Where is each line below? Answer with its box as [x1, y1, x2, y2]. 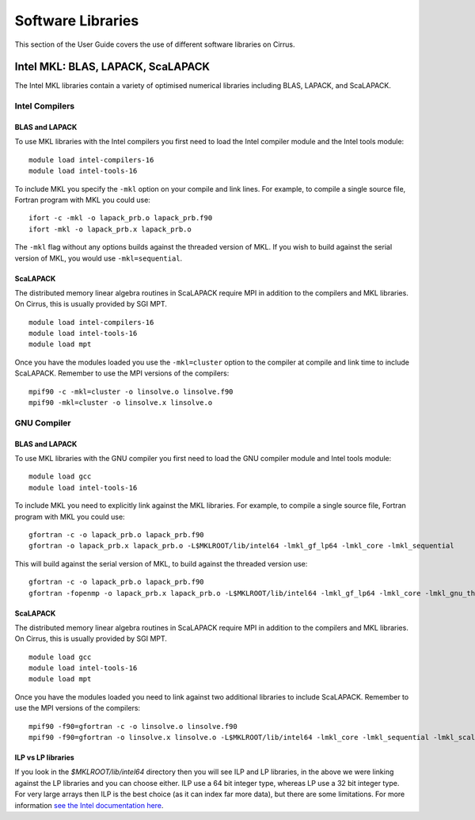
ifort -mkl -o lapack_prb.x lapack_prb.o [28, 224, 192, 234]
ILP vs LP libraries [14, 753, 74, 762]
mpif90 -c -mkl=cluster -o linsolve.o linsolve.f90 [28, 387, 234, 396]
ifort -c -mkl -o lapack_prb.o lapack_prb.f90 [28, 214, 213, 223]
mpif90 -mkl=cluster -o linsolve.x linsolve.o [28, 399, 213, 407]
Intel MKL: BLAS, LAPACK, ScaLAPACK [14, 60, 210, 74]
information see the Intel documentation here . [14, 800, 164, 810]
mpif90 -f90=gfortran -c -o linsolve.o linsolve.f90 [28, 722, 237, 730]
